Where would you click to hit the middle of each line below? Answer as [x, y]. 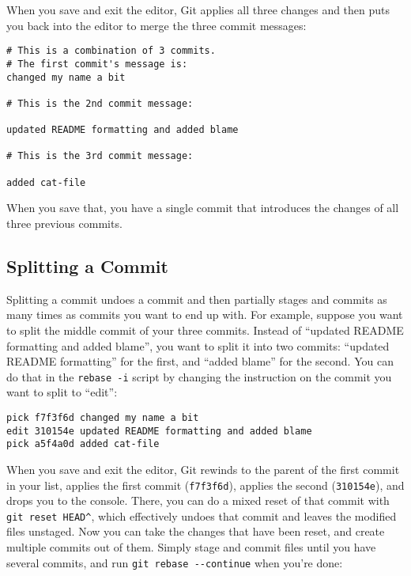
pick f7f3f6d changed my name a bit [103, 418]
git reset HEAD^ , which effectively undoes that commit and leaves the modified [202, 515]
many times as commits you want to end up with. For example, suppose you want [205, 315]
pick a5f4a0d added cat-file [83, 444]
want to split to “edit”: [62, 392]
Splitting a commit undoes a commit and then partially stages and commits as [197, 299]
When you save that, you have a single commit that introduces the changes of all [203, 208]
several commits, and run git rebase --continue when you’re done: [175, 562]
